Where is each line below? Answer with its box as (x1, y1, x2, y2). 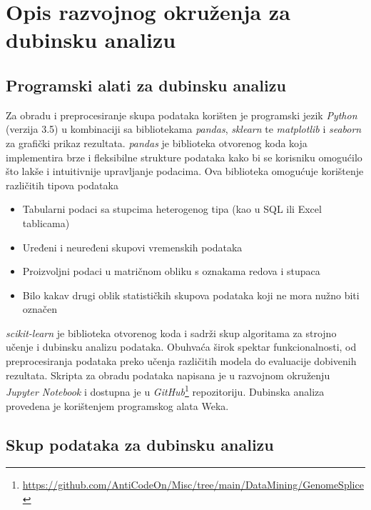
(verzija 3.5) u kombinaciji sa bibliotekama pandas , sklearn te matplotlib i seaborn (6, 121, 362, 136)
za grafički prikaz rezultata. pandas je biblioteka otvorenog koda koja (6, 135, 308, 150)
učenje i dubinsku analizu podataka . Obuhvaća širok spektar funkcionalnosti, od (6, 339, 357, 354)
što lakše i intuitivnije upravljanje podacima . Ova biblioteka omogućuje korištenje (6, 164, 364, 179)
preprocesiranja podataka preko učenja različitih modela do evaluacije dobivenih (6, 354, 357, 369)
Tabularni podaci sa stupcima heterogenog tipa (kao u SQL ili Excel (22, 201, 322, 216)
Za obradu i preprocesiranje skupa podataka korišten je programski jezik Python (6, 107, 357, 122)
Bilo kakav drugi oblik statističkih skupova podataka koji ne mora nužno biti (22, 287, 360, 302)
